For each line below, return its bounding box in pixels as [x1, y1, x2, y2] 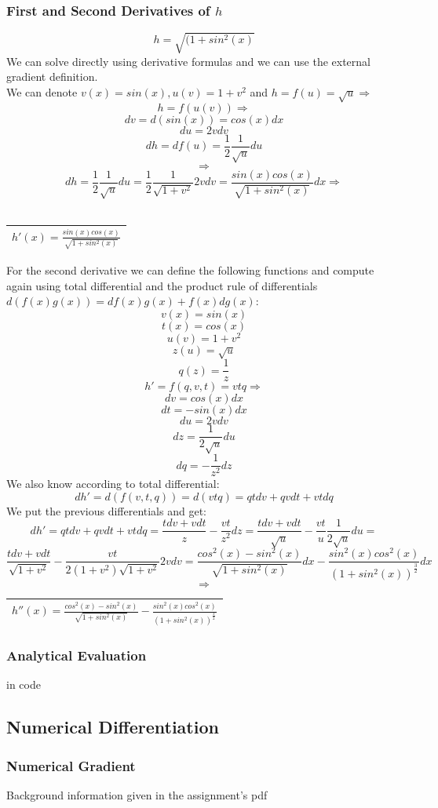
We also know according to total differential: [6, 475, 220, 492]
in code [6, 676, 41, 693]
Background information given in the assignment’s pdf [6, 786, 268, 803]
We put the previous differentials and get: [6, 502, 206, 519]
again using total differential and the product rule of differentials [6, 277, 318, 293]
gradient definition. [6, 68, 98, 85]
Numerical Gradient [6, 755, 136, 775]
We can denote [6, 83, 78, 100]
